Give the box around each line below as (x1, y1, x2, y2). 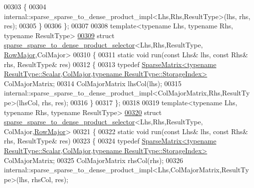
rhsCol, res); (31, 174, 69, 184)
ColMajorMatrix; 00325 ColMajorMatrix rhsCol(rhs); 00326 (4, 155, 184, 165)
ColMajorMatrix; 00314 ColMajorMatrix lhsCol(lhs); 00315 (4, 78, 182, 88)
